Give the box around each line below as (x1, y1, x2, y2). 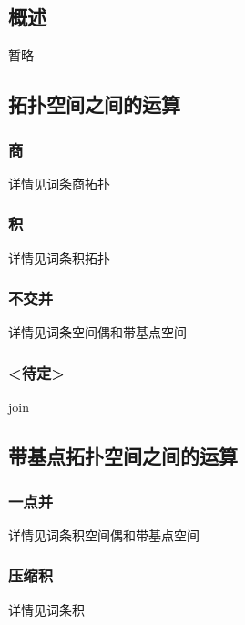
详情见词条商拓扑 (8, 173, 110, 192)
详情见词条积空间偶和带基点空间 (8, 525, 199, 544)
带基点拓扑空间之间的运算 (8, 442, 238, 470)
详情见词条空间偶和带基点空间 (8, 323, 187, 342)
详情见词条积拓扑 (8, 248, 110, 267)
